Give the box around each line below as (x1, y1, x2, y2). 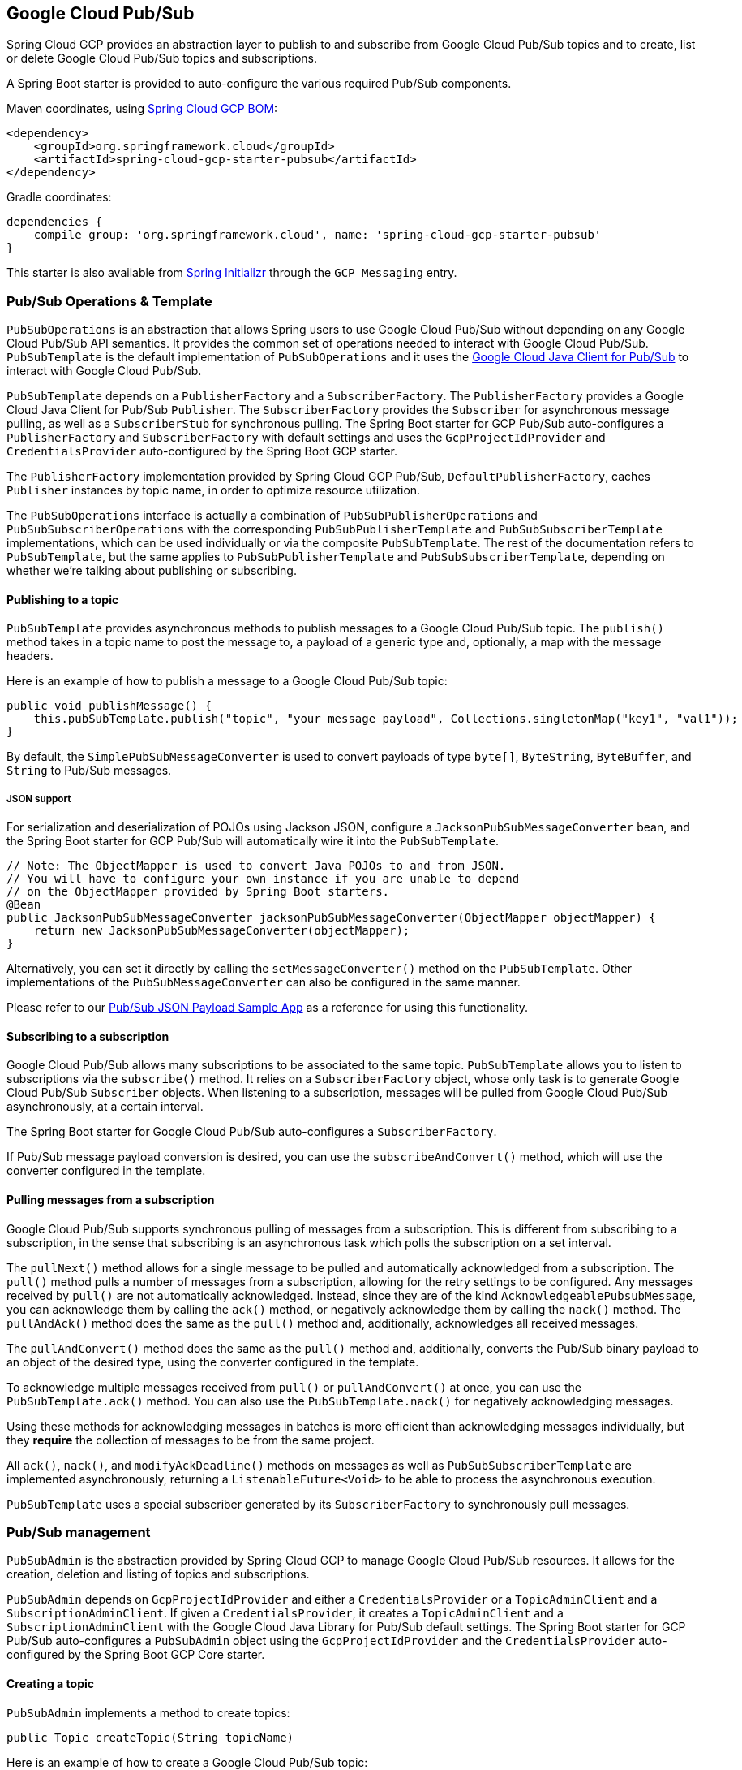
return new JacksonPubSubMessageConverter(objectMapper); (33, 924, 410, 938)
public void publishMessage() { (6, 699, 212, 713)
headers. (6, 649, 54, 663)
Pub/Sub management (6, 1523, 151, 1540)
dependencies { (6, 215, 103, 229)
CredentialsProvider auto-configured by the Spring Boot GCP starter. (6, 444, 397, 459)
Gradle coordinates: (6, 190, 112, 205)
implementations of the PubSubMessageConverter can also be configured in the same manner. (6, 975, 521, 990)
